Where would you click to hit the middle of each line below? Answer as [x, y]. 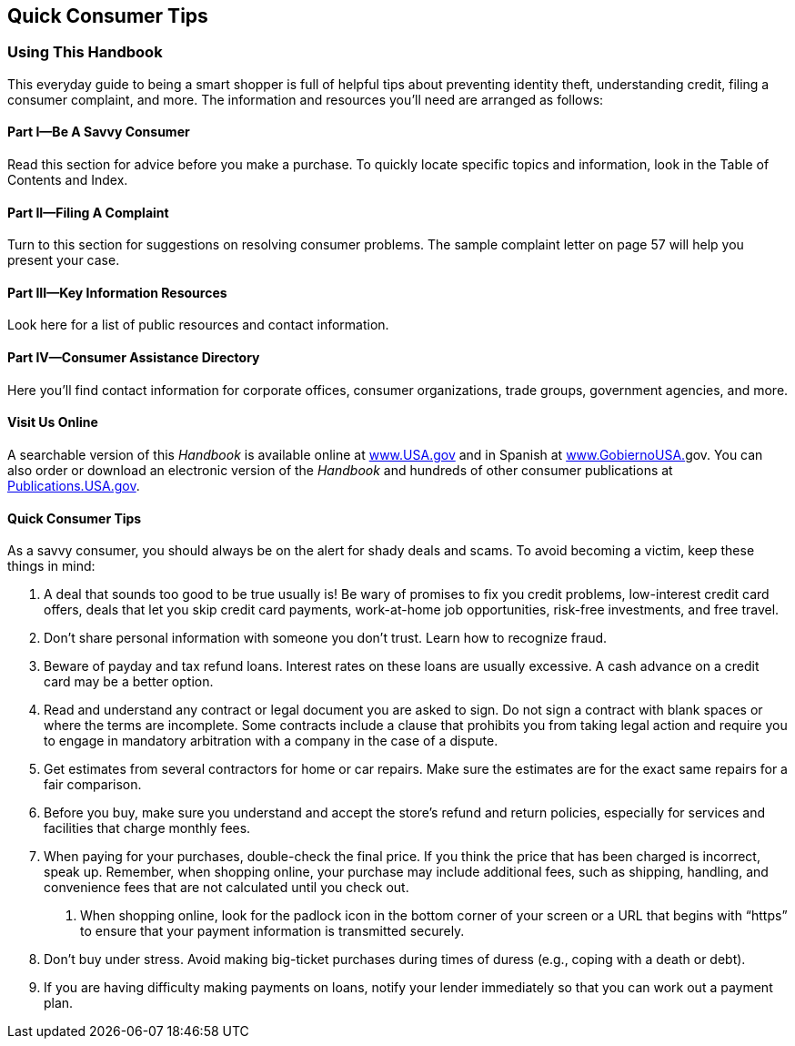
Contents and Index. [68, 180]
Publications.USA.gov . [74, 485]
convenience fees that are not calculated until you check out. [226, 888]
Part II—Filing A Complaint [88, 212]
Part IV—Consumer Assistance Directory [134, 358]
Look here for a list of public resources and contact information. [198, 325]
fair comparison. [93, 785]
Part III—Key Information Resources [117, 292]
